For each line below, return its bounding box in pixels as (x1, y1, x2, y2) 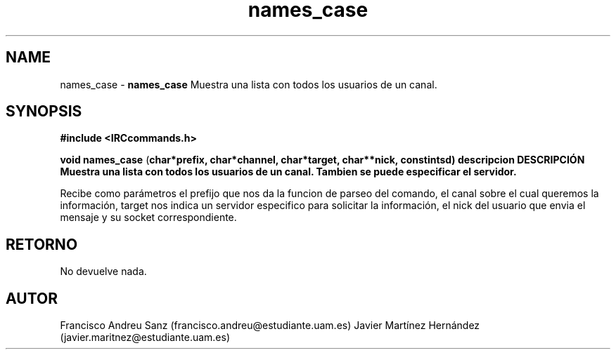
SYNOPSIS (6, 102, 82, 121)
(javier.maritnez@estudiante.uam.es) (60, 331, 231, 344)
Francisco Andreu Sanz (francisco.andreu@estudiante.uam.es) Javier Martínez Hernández (60, 319, 480, 332)
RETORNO (6, 235, 78, 253)
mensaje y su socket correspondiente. (60, 211, 237, 224)
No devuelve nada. (60, 265, 147, 278)
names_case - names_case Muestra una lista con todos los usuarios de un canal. (60, 78, 437, 91)
